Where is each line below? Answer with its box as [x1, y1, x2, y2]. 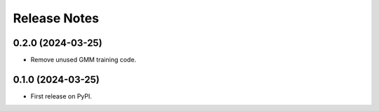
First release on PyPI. [30, 91, 93, 101]
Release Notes [13, 10, 100, 26]
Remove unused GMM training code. [30, 56, 137, 64]
